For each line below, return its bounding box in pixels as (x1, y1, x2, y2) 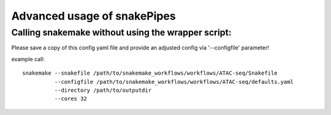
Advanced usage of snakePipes (11, 9, 176, 23)
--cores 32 (54, 95, 87, 102)
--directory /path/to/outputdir (54, 86, 152, 94)
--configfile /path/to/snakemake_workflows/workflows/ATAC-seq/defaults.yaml (54, 78, 294, 85)
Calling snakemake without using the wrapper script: (11, 27, 232, 38)
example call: (11, 55, 45, 62)
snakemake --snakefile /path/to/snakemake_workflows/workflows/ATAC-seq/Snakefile (22, 70, 278, 76)
